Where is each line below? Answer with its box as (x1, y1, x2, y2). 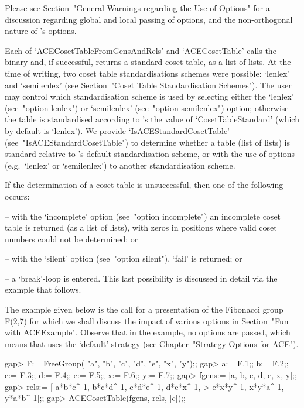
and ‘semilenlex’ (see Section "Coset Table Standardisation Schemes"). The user (5, 78, 292, 91)
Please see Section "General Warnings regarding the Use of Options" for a (5, 2, 270, 13)
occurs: (5, 190, 30, 202)
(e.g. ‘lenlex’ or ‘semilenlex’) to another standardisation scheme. (5, 159, 235, 171)
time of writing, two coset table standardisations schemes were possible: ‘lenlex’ (5, 67, 290, 79)
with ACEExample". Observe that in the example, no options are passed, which (5, 326, 291, 338)
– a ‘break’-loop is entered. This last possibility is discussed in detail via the (5, 272, 278, 284)
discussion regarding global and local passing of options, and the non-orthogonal (5, 13, 293, 25)
